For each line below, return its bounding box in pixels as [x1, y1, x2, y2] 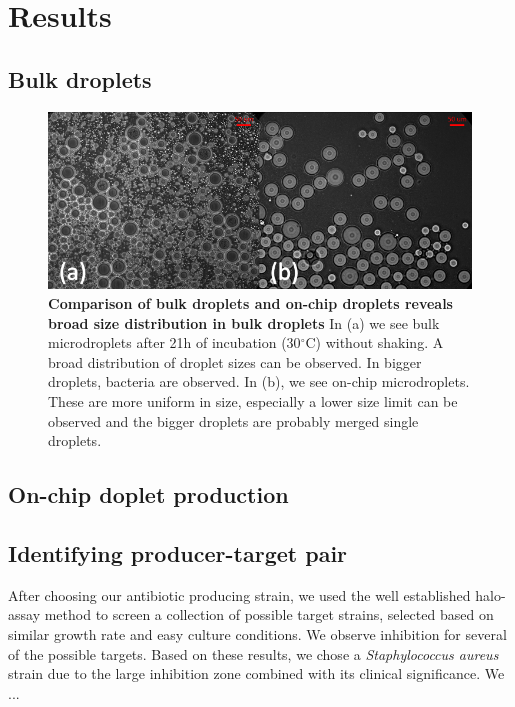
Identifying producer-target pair [8, 537, 348, 568]
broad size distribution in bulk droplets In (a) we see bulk [48, 312, 440, 333]
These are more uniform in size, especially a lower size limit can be [48, 390, 458, 411]
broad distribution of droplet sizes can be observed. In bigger [48, 351, 422, 372]
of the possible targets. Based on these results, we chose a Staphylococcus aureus [8, 643, 499, 664]
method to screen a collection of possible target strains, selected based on [44, 604, 494, 625]
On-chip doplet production [8, 479, 289, 510]
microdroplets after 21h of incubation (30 [48, 332, 301, 353]
